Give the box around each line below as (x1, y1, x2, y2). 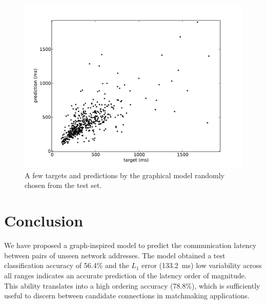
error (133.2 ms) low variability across (141, 260, 262, 271)
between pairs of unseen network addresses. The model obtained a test (4, 250, 226, 260)
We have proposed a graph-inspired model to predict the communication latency (4, 240, 257, 251)
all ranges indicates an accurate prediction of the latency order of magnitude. (4, 270, 247, 280)
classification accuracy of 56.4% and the (4, 260, 129, 271)
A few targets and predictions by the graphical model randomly (25, 169, 224, 180)
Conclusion (4, 210, 84, 231)
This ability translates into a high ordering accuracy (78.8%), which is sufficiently (4, 280, 260, 291)
